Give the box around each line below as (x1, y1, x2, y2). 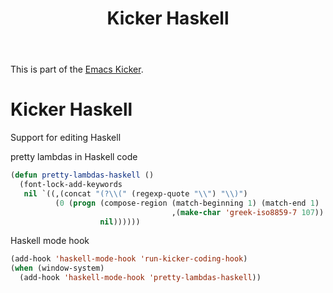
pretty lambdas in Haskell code (10, 151, 138, 163)
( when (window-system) (10, 263, 105, 274)
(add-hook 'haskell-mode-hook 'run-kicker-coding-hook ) (10, 254, 248, 264)
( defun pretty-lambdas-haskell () (10, 170, 155, 181)
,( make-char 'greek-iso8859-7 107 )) (171, 207, 325, 217)
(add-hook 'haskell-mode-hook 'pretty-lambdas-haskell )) (19, 273, 262, 283)
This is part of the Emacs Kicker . (10, 63, 144, 76)
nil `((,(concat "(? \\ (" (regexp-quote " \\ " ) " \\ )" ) (23, 188, 248, 199)
